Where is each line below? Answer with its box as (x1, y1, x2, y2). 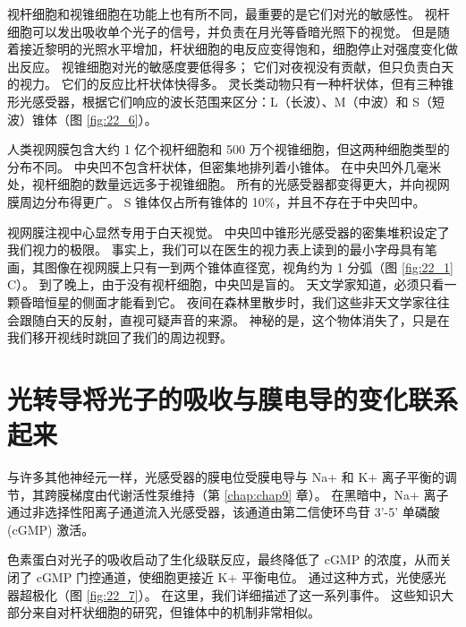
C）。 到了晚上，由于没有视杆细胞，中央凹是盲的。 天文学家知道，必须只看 (7, 275, 445, 294)
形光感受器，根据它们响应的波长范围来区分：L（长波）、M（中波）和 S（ (7, 91, 433, 110)
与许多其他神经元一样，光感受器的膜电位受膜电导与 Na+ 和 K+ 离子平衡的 (7, 468, 445, 485)
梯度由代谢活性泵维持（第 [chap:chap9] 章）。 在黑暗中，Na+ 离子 (69, 485, 449, 503)
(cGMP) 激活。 (7, 520, 95, 538)
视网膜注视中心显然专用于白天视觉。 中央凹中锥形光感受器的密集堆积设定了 (7, 222, 450, 241)
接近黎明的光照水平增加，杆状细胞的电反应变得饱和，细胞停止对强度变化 (19, 39, 445, 58)
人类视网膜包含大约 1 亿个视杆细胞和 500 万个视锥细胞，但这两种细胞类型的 (7, 140, 450, 159)
